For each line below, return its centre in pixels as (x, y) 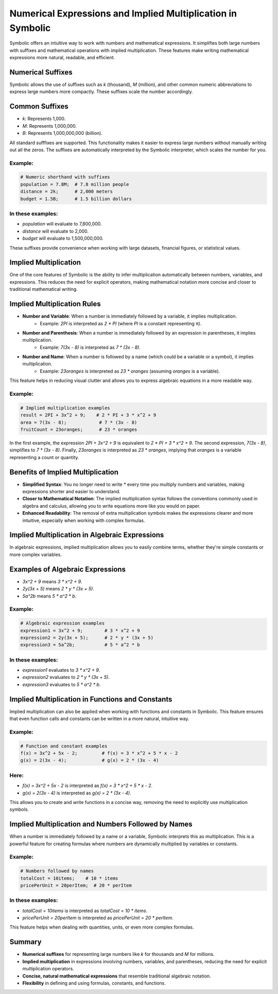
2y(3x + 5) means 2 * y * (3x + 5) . (58, 589)
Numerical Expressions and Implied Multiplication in (123, 13)
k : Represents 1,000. (44, 119)
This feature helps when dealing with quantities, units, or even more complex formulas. (102, 927)
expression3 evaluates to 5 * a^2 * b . (62, 684)
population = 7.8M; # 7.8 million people (75, 184)
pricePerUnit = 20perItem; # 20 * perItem (76, 885)
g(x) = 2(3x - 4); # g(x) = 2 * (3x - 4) (90, 760)
